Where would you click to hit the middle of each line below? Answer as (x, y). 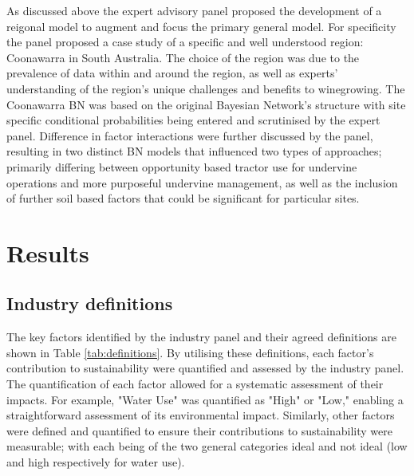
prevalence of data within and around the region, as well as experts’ (172, 73)
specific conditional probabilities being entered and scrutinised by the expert (193, 120)
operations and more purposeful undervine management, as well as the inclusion (202, 182)
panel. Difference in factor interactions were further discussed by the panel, (190, 135)
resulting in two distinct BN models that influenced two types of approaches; (194, 151)
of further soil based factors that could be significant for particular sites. (183, 198)
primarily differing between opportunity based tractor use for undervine (182, 166)
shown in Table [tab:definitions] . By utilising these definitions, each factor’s (190, 352)
